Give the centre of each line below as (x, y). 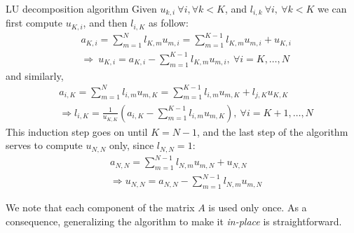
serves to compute (44, 145)
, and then (105, 23)
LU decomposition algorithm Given (81, 8)
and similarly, (35, 75)
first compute (34, 23)
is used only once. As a (258, 207)
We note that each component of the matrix (100, 207)
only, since (132, 145)
